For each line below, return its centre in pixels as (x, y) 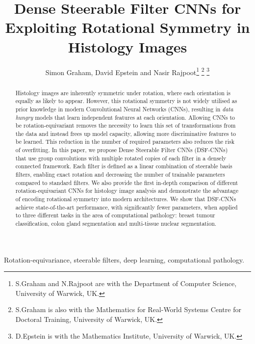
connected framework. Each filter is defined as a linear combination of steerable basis (124, 166)
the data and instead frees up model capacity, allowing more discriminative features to (126, 133)
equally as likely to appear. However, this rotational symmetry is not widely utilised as (126, 101)
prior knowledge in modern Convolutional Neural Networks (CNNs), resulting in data (124, 109)
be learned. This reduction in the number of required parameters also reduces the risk (125, 142)
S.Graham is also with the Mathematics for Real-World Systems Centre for (128, 309)
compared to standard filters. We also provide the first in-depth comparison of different (127, 182)
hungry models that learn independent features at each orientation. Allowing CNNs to (125, 117)
